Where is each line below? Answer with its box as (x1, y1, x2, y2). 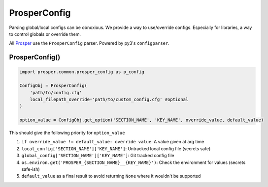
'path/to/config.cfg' (30, 90, 82, 95)
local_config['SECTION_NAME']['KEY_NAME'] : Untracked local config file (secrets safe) (21, 145, 211, 152)
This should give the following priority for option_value (9, 130, 125, 136)
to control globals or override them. (9, 31, 81, 37)
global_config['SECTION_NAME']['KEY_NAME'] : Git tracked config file (21, 153, 174, 159)
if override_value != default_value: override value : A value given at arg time (21, 139, 204, 145)
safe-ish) (21, 166, 40, 172)
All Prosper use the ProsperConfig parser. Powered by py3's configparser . (9, 40, 169, 46)
